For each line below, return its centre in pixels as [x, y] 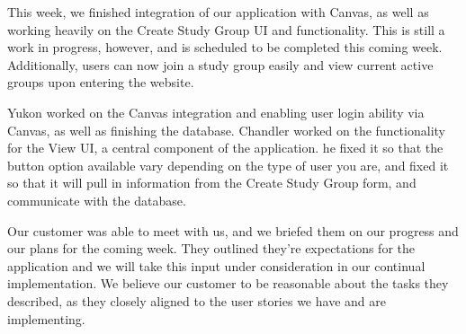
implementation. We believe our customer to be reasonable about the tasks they [228, 283]
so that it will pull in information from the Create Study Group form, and [212, 183]
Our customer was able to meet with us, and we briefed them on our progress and [233, 230]
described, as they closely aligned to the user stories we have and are [197, 300]
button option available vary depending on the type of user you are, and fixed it [228, 165]
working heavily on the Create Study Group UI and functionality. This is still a [226, 29]
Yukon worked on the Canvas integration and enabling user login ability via [216, 112]
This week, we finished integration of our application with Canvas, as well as [218, 12]
